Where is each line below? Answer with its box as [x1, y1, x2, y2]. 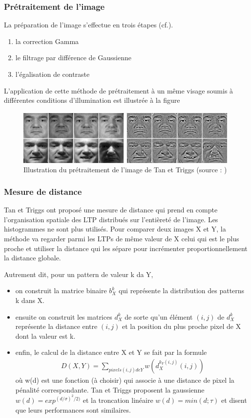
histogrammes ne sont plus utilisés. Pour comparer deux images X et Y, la [4, 224, 226, 234]
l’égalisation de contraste [15, 69, 90, 79]
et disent [221, 395, 247, 405]
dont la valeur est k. [15, 330, 76, 341]
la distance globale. [4, 253, 61, 263]
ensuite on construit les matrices [15, 311, 112, 322]
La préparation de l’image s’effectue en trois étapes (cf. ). [4, 20, 173, 30]
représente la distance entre [15, 321, 98, 331]
